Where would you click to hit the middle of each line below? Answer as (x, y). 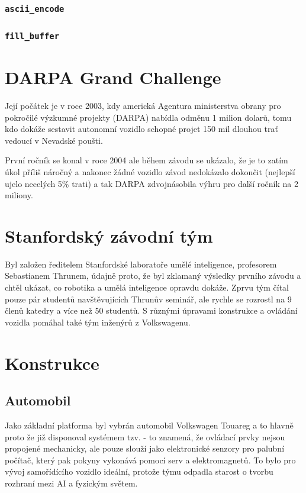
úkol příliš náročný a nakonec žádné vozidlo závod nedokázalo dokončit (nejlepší (150, 171)
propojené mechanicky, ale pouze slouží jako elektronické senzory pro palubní (145, 448)
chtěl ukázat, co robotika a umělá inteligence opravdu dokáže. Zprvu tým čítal (147, 287)
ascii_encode (35, 9)
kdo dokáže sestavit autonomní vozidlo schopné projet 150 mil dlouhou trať (141, 129)
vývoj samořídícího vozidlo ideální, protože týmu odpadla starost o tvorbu (139, 471)
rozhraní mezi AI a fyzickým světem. (71, 483)
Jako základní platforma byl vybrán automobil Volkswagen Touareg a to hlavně (149, 425)
